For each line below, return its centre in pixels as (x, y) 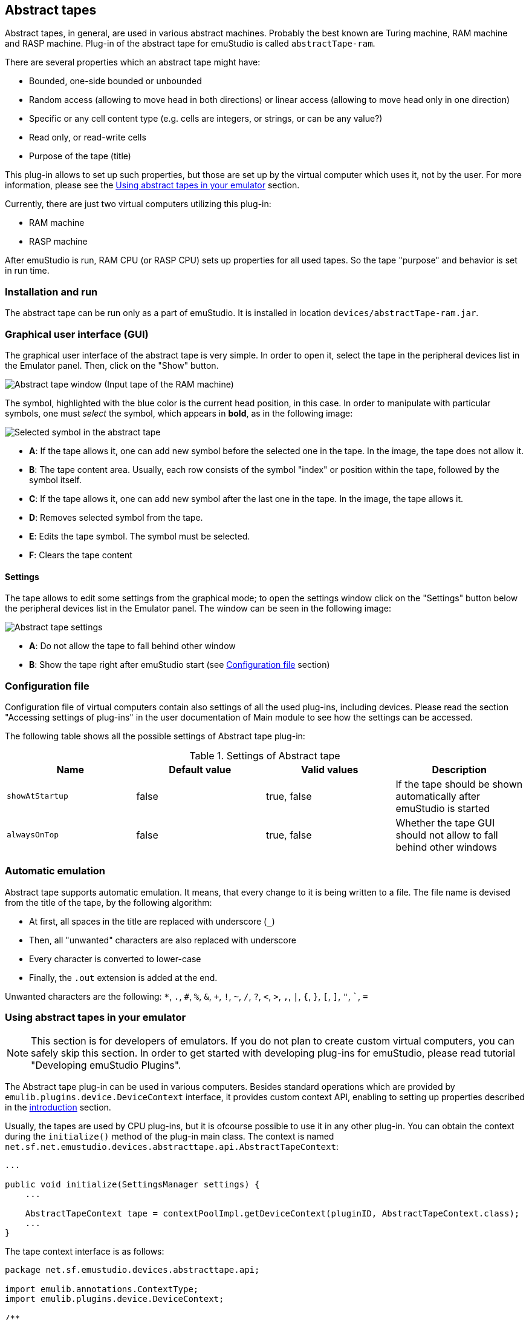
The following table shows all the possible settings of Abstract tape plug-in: (155, 736)
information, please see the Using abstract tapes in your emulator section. (152, 185)
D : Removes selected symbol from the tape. (116, 517)
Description (459, 769)
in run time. (27, 271)
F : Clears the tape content (81, 555)
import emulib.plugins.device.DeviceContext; (115, 1299)
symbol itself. (56, 480)
